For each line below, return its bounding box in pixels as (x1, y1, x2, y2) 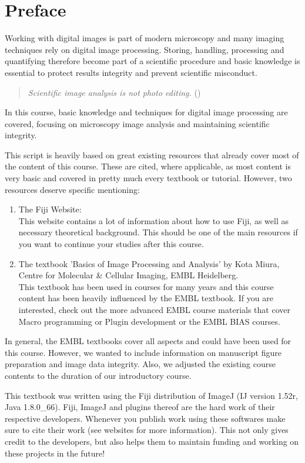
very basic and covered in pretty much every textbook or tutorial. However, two (5, 172, 292, 184)
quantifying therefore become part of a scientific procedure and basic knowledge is (5, 55, 300, 67)
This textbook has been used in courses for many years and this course (18, 280, 274, 292)
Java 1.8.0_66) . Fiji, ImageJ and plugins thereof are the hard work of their (5, 401, 275, 413)
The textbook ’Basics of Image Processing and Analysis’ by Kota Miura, (18, 257, 280, 269)
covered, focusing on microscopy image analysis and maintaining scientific (5, 117, 270, 129)
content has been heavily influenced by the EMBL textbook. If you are (18, 292, 273, 304)
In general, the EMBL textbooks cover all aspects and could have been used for (5, 335, 291, 347)
